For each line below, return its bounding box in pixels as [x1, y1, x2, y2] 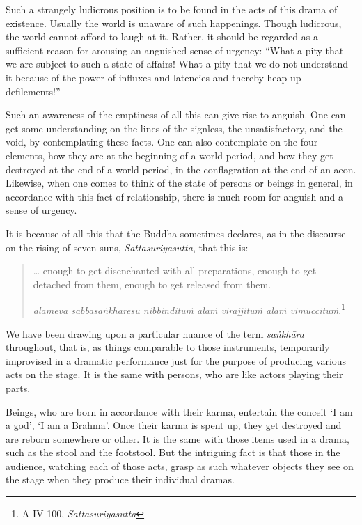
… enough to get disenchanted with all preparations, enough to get [33, 263, 317, 278]
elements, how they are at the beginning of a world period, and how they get [6, 148, 333, 162]
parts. [6, 380, 31, 395]
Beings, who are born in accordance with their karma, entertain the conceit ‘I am [6, 404, 353, 418]
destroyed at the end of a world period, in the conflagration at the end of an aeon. [6, 162, 356, 176]
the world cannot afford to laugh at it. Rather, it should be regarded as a [6, 29, 318, 44]
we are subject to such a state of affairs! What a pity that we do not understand [6, 56, 349, 71]
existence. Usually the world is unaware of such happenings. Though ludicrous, [6, 15, 342, 30]
